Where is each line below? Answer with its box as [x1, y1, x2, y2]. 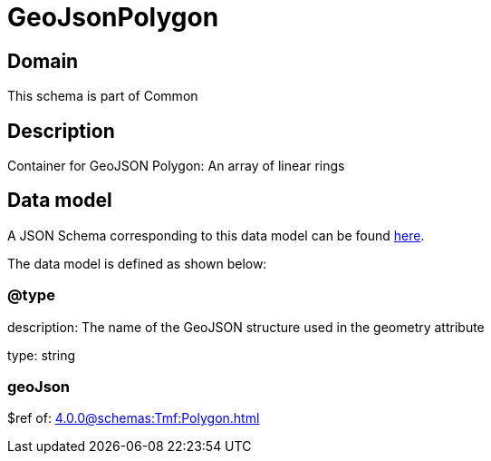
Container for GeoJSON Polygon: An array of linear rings [7, 158, 345, 174]
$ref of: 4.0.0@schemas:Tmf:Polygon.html [7, 410, 260, 427]
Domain [7, 49, 79, 73]
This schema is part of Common [7, 88, 198, 104]
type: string [7, 347, 76, 363]
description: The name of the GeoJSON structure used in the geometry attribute [7, 319, 485, 335]
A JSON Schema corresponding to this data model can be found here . [7, 227, 425, 243]
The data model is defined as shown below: [7, 255, 267, 271]
